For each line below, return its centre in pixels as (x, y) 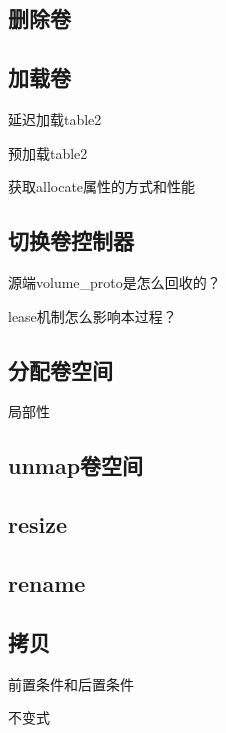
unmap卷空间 (76, 465)
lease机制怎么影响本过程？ (92, 315)
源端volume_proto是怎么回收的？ (114, 281)
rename (47, 582)
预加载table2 (48, 152)
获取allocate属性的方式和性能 (102, 186)
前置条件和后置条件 (71, 683)
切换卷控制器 (71, 240)
